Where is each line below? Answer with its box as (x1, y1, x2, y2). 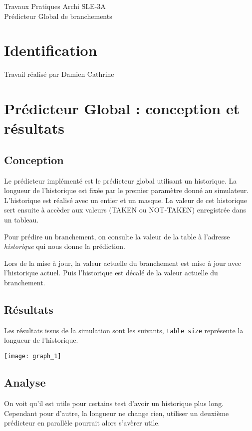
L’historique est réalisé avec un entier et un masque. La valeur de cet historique (4, 195, 248, 205)
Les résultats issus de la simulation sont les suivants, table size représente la (4, 325, 244, 335)
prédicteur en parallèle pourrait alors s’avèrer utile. (4, 418, 160, 428)
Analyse (4, 375, 46, 390)
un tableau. (4, 215, 39, 225)
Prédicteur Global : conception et (4, 98, 240, 119)
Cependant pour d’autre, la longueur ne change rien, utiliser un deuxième (4, 408, 229, 418)
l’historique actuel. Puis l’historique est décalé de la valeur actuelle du (4, 267, 218, 278)
